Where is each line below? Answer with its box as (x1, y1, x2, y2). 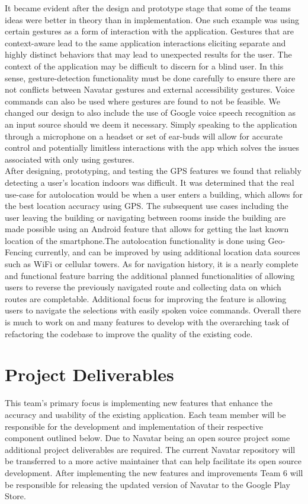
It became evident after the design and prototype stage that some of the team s (5, 2, 291, 14)
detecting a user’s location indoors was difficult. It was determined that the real (5, 176, 294, 188)
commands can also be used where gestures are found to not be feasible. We (5, 94, 280, 107)
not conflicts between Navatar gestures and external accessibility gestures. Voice (5, 83, 295, 96)
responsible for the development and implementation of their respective (5, 420, 263, 432)
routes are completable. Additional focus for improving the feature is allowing (5, 292, 287, 305)
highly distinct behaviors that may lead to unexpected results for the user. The (5, 48, 292, 61)
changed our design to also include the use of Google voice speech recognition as (5, 106, 296, 119)
